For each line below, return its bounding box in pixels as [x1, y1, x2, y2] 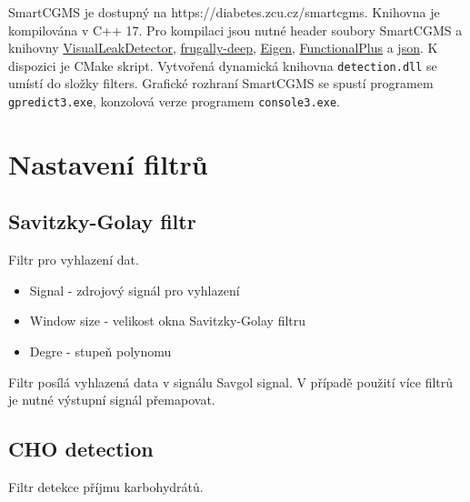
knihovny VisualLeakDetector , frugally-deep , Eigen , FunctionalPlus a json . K [8, 38, 438, 57]
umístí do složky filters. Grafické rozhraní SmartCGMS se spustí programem [8, 74, 434, 93]
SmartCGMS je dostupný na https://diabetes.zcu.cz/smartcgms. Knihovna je [8, 3, 440, 21]
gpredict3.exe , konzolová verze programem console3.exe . [8, 92, 340, 111]
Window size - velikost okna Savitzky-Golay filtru [29, 311, 306, 330]
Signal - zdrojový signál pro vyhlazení [29, 280, 240, 299]
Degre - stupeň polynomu [29, 342, 172, 361]
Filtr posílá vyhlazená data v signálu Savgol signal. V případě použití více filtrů [8, 372, 454, 391]
